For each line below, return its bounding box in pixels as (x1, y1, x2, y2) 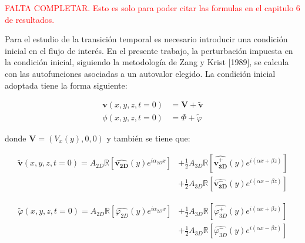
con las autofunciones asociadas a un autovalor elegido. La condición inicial (5, 67, 276, 79)
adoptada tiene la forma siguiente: (5, 79, 128, 91)
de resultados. (5, 13, 55, 25)
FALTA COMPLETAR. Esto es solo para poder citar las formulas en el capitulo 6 (5, 2, 300, 14)
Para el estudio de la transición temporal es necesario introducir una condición (5, 33, 288, 45)
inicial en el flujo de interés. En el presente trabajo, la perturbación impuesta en (5, 44, 293, 56)
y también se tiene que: (106, 131, 190, 144)
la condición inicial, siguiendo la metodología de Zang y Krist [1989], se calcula (5, 56, 289, 68)
